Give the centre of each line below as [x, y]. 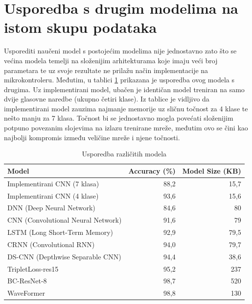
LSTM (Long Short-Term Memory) [60, 232]
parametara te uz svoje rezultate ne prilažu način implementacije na [106, 70]
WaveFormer [26, 293]
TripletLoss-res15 [33, 268]
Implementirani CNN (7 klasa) [53, 183]
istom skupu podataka [80, 27]
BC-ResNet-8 [27, 281]
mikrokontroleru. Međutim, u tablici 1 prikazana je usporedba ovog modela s [119, 80]
